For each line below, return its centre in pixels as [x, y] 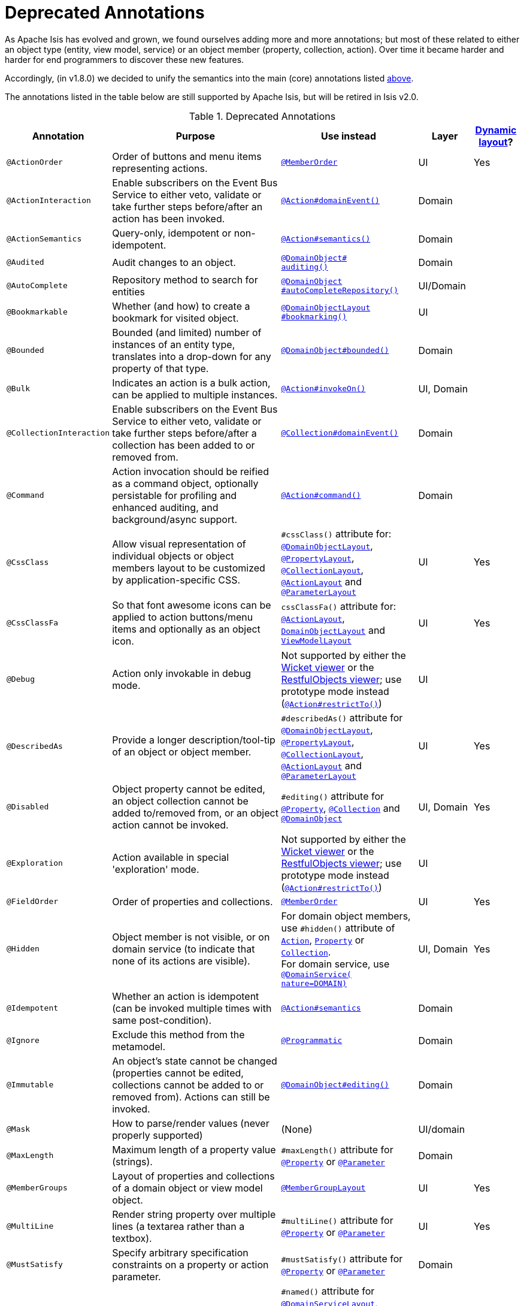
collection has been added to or [184, 445]
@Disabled [28, 807]
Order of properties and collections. [193, 901]
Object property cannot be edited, [189, 789]
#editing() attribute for [333, 796]
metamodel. [139, 1046]
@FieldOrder [33, 902]
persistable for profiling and [175, 495]
